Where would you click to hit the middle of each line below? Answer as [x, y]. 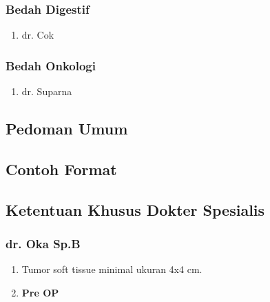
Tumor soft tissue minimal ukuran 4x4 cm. [112, 269]
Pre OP [40, 292]
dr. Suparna [47, 91]
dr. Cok [38, 35]
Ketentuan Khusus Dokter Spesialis [135, 209]
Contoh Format [61, 169]
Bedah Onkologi [51, 65]
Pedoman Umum [67, 129]
